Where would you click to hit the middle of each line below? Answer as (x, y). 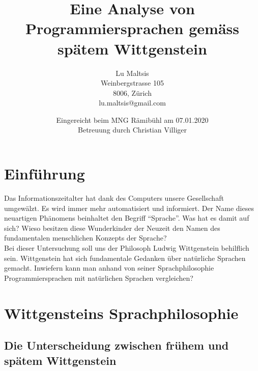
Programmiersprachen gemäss (132, 28)
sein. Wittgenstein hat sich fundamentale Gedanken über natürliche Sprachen (125, 258)
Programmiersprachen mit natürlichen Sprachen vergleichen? (99, 277)
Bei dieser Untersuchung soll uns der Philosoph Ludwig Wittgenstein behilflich (127, 247)
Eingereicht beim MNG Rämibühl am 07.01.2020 (132, 120)
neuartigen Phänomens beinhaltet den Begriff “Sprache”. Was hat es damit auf (127, 218)
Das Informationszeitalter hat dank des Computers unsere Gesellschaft (114, 198)
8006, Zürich (132, 92)
